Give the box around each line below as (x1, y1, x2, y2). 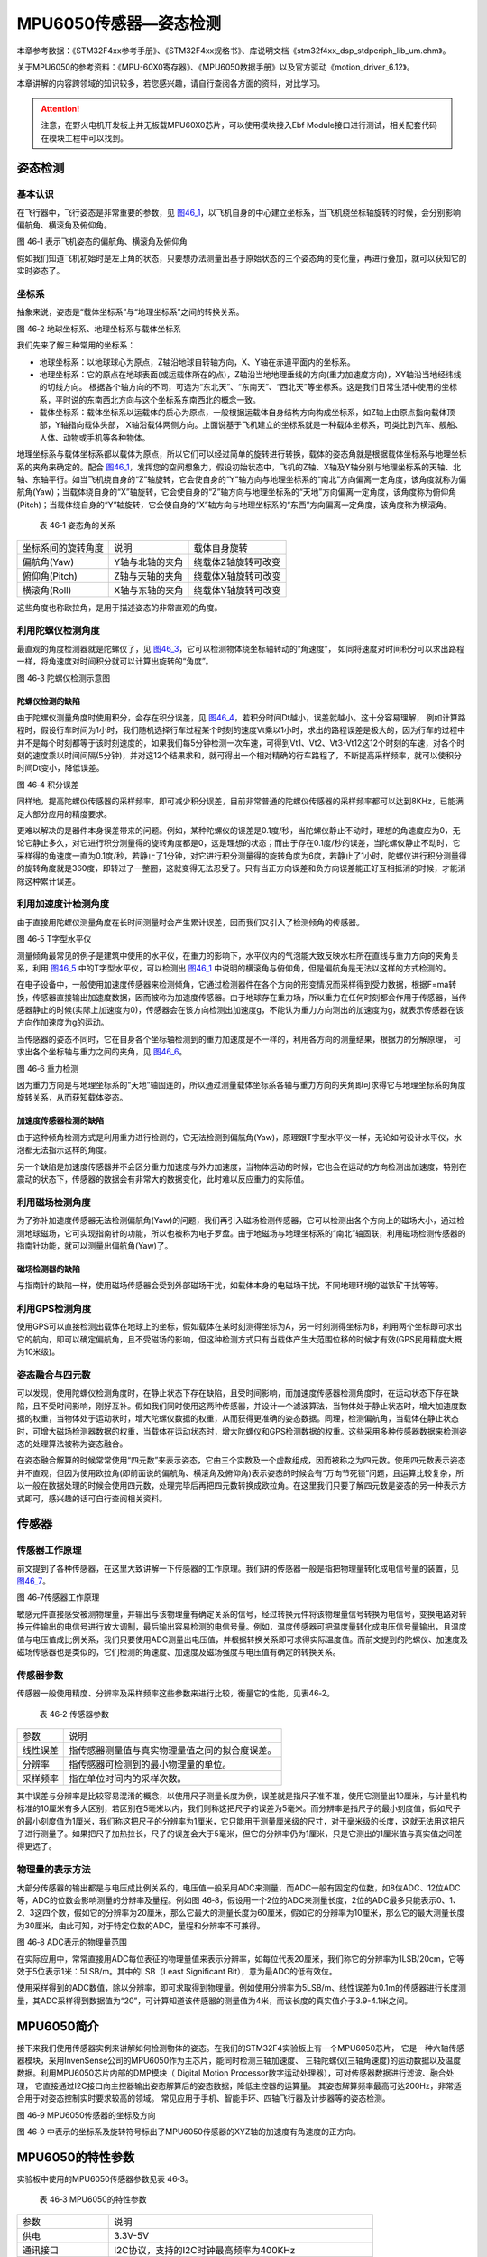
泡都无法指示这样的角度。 (16, 1145, 112, 1156)
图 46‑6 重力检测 (16, 1063, 79, 1073)
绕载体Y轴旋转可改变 (193, 583, 281, 596)
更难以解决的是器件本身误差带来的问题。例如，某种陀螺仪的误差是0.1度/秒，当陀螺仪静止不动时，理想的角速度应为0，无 (16, 825, 461, 836)
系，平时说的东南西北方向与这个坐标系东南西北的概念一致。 (39, 394, 261, 405)
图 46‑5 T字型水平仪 (16, 933, 92, 944)
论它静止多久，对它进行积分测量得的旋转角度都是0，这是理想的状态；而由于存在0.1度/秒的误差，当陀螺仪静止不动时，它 (16, 838, 461, 849)
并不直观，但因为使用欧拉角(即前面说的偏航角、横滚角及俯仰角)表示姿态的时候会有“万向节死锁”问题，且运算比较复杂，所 (16, 1467, 464, 1478)
